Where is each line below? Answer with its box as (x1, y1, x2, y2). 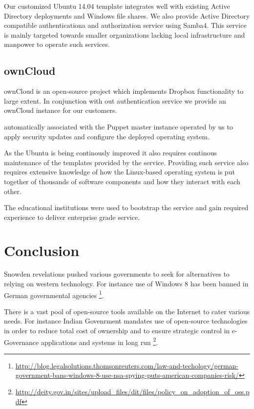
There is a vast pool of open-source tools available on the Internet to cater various (4, 306, 250, 316)
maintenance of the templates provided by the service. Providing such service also (4, 157, 249, 167)
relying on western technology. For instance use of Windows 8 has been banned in (4, 279, 249, 289)
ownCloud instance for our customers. (4, 105, 117, 115)
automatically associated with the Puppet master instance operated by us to (4, 121, 233, 131)
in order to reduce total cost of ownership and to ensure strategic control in (4, 325, 230, 336)
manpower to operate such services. (4, 39, 110, 49)
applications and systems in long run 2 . (41, 335, 158, 347)
